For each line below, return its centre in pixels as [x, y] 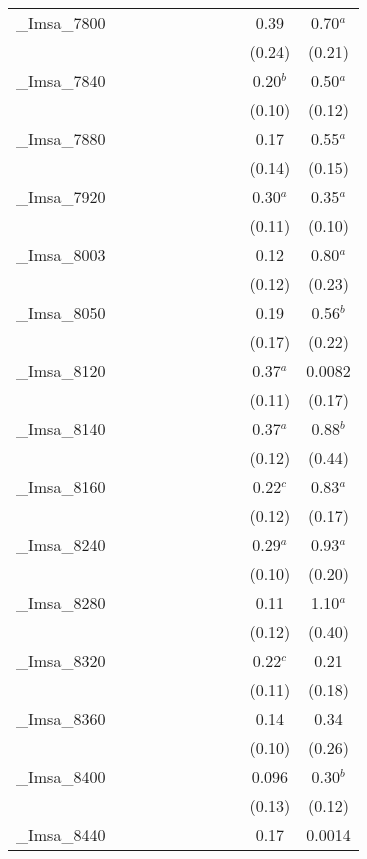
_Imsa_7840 [61, 80]
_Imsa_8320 [61, 660]
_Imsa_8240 [61, 544]
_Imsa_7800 [61, 22]
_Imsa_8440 [61, 834]
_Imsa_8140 [61, 428]
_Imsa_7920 [61, 196]
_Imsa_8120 [61, 370]
